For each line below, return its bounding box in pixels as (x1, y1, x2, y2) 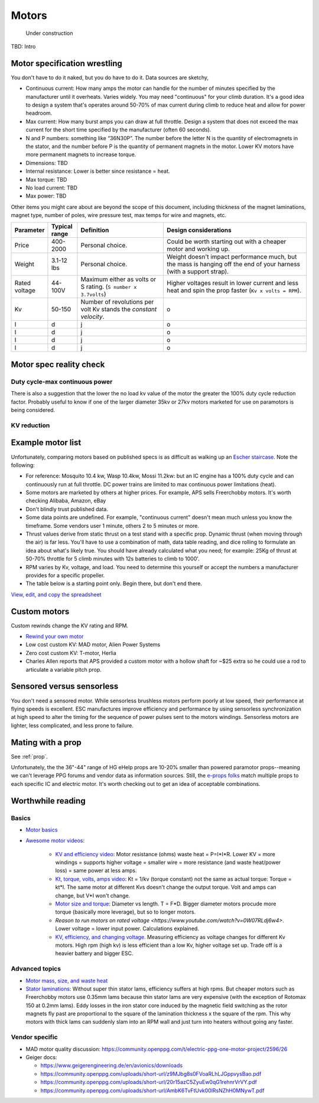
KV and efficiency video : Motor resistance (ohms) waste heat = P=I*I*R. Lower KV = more (55, 850, 276, 857)
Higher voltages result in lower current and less (166, 279, 298, 287)
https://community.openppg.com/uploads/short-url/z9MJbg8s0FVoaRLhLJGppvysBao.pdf (40, 1070, 262, 1077)
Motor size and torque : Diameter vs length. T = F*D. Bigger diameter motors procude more (55, 900, 277, 908)
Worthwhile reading (11, 796, 86, 806)
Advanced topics (11, 965, 61, 973)
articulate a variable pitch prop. (25, 666, 102, 673)
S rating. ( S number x (80, 283, 137, 291)
